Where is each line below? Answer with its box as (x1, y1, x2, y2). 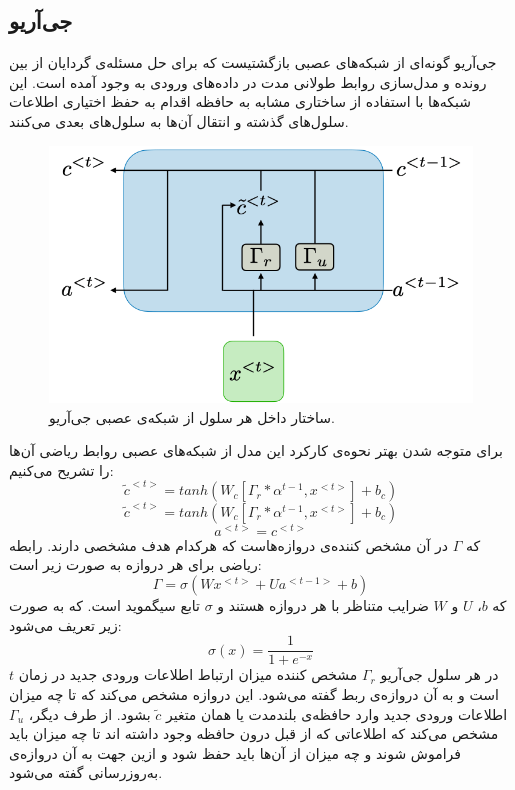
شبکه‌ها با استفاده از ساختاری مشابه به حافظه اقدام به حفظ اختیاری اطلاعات (9, 91, 471, 112)
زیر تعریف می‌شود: (9, 614, 122, 635)
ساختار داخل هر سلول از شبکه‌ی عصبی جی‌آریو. (49, 406, 335, 427)
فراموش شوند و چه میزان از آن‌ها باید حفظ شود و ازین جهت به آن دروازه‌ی (9, 742, 461, 763)
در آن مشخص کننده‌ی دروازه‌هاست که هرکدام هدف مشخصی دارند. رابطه (9, 534, 449, 555)
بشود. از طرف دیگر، (28, 703, 151, 724)
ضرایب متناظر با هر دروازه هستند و (217, 595, 429, 616)
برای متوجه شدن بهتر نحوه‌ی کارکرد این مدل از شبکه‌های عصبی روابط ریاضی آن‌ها (9, 440, 503, 461)
